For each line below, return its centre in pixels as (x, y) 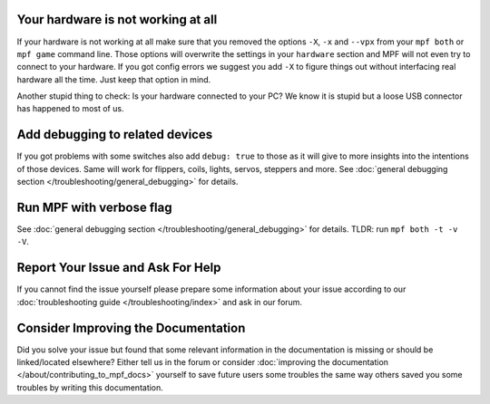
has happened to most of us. (70, 109)
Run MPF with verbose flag (94, 207)
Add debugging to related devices (115, 135)
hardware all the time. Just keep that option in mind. (114, 79)
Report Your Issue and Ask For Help (119, 268)
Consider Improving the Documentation (131, 327)
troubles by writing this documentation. (90, 387)
